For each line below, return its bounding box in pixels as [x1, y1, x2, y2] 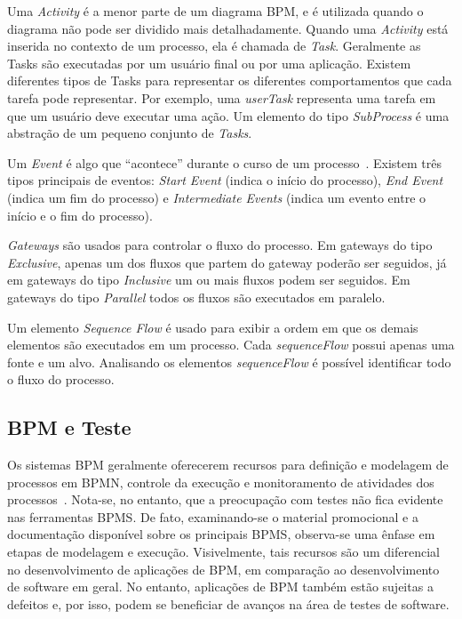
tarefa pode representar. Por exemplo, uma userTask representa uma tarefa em [7, 88, 436, 107]
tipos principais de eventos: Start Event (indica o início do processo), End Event [7, 171, 443, 189]
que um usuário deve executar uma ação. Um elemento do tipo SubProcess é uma [7, 106, 450, 125]
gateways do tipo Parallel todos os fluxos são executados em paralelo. [7, 287, 386, 306]
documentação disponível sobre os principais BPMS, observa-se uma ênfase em [7, 525, 435, 543]
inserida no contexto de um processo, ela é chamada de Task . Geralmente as [7, 36, 421, 55]
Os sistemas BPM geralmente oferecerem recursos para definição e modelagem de [7, 455, 449, 474]
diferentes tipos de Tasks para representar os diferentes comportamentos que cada [7, 71, 452, 90]
